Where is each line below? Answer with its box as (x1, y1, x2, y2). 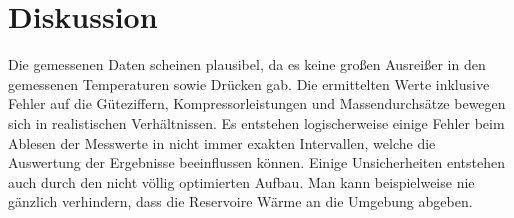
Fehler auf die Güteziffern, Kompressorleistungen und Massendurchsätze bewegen (8, 93, 506, 114)
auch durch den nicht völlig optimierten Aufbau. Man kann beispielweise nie (8, 171, 475, 192)
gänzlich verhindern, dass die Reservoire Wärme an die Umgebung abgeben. (8, 191, 473, 212)
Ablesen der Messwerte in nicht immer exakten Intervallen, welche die (8, 132, 436, 153)
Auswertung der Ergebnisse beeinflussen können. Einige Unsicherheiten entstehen (8, 152, 505, 173)
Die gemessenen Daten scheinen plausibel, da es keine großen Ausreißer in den (8, 54, 486, 75)
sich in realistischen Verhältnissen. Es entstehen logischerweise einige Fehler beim (8, 112, 505, 133)
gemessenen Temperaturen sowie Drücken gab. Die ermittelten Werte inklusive (8, 73, 490, 94)
